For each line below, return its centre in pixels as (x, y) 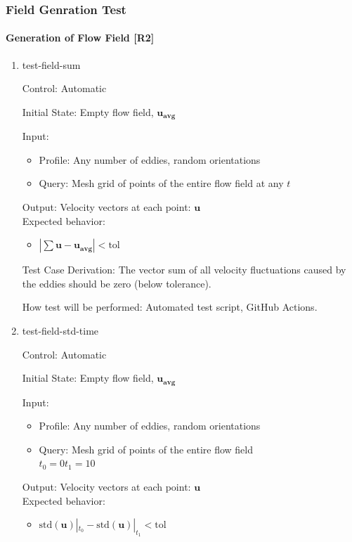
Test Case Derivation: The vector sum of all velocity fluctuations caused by (184, 270)
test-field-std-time (60, 331)
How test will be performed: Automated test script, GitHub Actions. (170, 307)
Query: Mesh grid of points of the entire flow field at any (161, 183)
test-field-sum (51, 64)
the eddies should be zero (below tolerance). (117, 283)
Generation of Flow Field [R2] (80, 38)
